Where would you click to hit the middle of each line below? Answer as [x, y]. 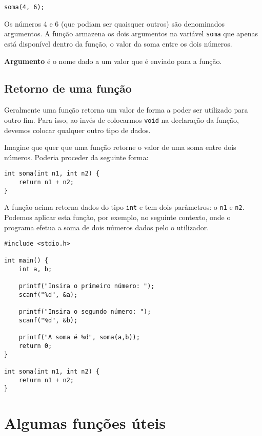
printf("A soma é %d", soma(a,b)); [79, 337]
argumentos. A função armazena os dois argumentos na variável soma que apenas [131, 34]
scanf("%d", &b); [48, 321]
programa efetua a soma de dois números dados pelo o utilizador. [107, 227]
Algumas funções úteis [85, 423]
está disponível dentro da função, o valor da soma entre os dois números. [118, 43]
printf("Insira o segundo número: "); [85, 312]
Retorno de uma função [68, 88]
